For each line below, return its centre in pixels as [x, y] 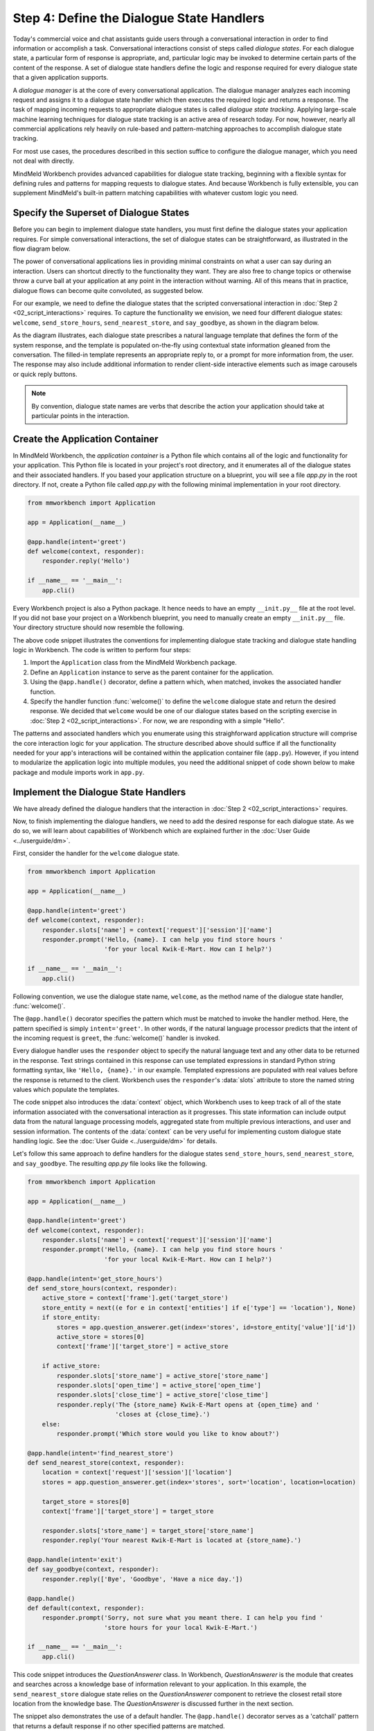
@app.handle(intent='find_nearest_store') [100, 1453]
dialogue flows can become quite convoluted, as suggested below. [108, 290]
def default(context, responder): [86, 1608]
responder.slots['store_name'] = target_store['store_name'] [148, 1531]
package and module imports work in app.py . [79, 772]
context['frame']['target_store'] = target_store [128, 1512]
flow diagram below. [42, 249]
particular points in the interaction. [80, 415]
